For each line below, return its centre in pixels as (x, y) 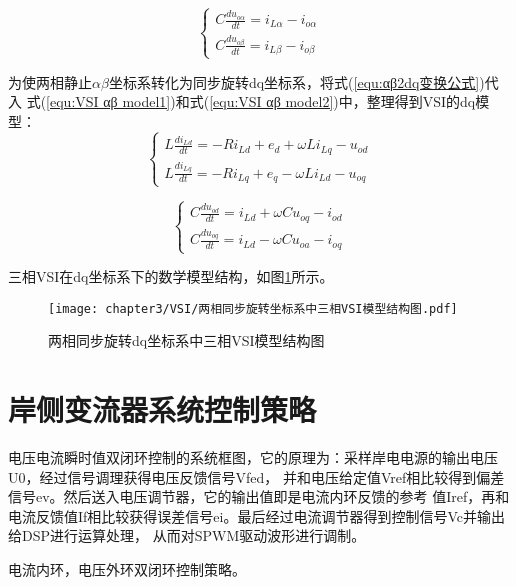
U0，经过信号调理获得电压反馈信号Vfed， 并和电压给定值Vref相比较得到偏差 (256, 476)
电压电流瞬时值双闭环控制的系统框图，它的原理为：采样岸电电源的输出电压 (253, 457)
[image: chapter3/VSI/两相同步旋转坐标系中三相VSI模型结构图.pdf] (253, 308)
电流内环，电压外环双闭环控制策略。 (127, 569)
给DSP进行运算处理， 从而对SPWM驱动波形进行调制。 (187, 535)
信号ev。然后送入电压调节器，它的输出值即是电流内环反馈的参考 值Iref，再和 (259, 496)
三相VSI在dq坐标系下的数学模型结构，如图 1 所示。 (171, 276)
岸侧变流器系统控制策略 (162, 409)
